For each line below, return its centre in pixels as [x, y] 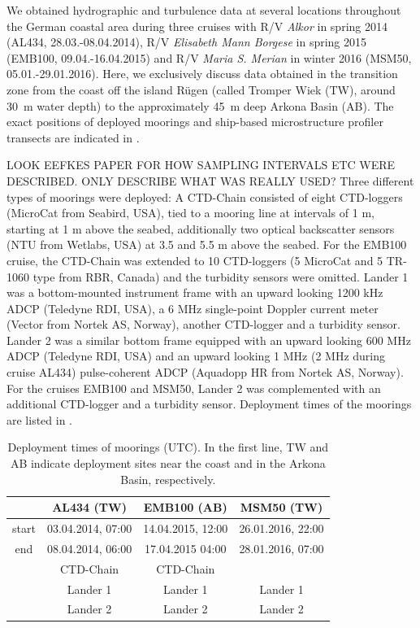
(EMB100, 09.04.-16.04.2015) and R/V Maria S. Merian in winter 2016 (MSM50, [209, 57]
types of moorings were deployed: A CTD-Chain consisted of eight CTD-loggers [205, 196]
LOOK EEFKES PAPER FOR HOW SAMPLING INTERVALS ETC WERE [201, 165]
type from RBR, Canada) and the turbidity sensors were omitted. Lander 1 [221, 276]
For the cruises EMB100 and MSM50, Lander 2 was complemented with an [194, 388]
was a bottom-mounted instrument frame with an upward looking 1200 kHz [195, 292]
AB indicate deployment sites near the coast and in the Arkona [168, 463]
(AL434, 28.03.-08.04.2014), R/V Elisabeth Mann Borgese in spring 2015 [187, 42]
